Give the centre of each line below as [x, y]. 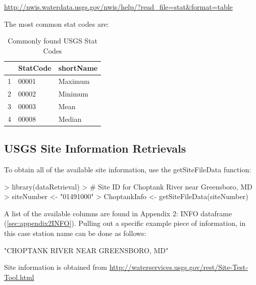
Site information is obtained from [56, 267]
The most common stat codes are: [57, 23]
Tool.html [19, 277]
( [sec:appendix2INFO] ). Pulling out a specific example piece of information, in [125, 223]
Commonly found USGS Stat [53, 41]
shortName [78, 68]
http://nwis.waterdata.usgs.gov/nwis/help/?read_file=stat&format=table [118, 7]
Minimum [73, 94]
